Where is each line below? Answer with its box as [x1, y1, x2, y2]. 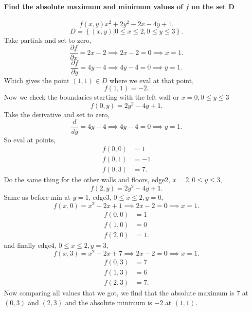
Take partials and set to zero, [4, 35, 91, 45]
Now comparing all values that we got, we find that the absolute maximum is [4, 288, 234, 298]
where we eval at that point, [109, 75, 194, 85]
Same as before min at [4, 191, 71, 202]
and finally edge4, [4, 240, 56, 250]
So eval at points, [4, 134, 56, 144]
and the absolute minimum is [65, 297, 152, 307]
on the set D [191, 1, 234, 11]
